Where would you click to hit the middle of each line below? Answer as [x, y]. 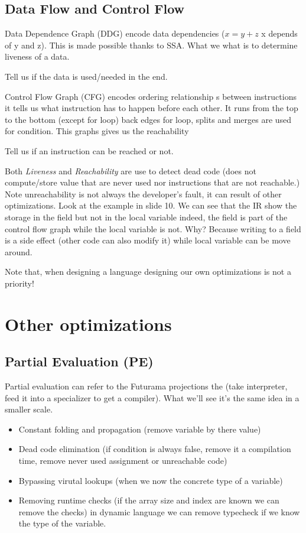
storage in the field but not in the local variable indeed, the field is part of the [146, 217]
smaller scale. [29, 409]
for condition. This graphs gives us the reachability [97, 131]
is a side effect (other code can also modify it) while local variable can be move [148, 240]
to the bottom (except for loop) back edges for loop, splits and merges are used [148, 119]
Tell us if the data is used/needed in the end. [86, 76]
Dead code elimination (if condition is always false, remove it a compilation [155, 449]
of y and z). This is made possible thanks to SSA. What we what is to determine [151, 45]
